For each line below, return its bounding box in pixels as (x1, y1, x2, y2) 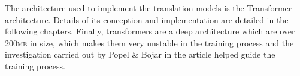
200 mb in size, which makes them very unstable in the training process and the (5, 36, 294, 49)
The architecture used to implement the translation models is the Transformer (5, 2, 292, 14)
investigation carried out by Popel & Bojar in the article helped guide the (5, 48, 275, 61)
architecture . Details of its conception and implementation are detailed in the (5, 13, 289, 26)
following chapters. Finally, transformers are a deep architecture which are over (5, 25, 295, 37)
